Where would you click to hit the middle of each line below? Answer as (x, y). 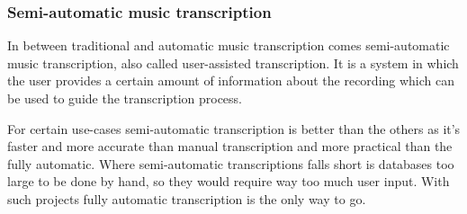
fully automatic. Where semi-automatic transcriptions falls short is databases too (231, 163)
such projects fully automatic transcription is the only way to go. (187, 198)
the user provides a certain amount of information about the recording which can (231, 80)
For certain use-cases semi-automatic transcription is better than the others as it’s (234, 128)
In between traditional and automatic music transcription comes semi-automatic (229, 45)
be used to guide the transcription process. (125, 98)
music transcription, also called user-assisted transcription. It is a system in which (233, 62)
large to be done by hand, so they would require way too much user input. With (229, 181)
